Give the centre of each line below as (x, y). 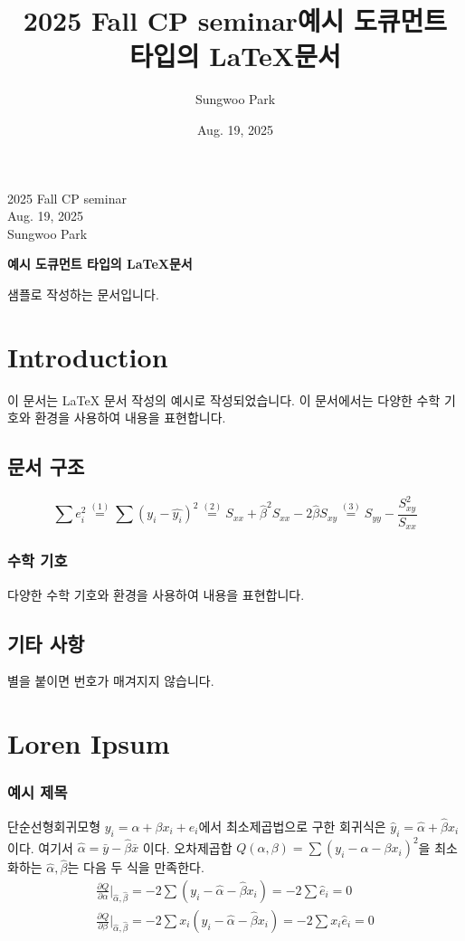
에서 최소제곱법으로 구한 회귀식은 (292, 826)
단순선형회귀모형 (54, 826)
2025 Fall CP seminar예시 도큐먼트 (235, 20)
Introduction (88, 356)
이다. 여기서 (40, 847)
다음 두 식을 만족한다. (143, 867)
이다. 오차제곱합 (187, 847)
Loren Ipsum (89, 743)
